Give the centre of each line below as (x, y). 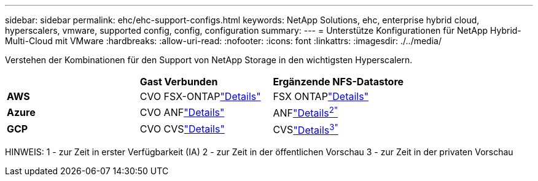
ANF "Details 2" (306, 112)
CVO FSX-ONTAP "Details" (200, 96)
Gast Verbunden (179, 82)
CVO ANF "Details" (182, 112)
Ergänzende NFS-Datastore (338, 82)
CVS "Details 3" (306, 129)
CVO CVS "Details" (182, 129)
